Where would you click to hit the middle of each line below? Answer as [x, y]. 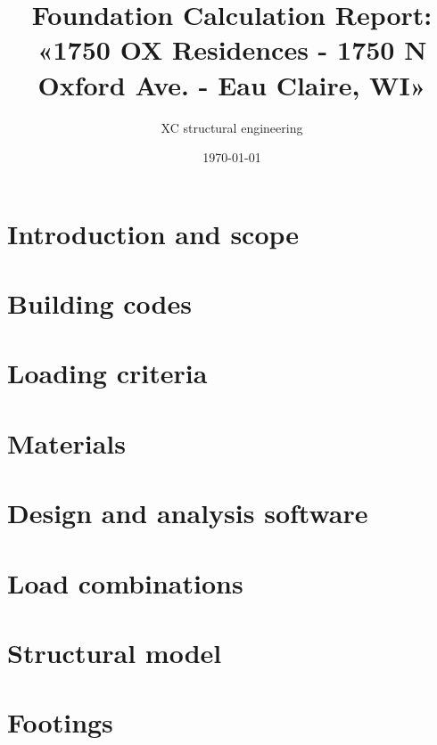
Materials [67, 442]
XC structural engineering [232, 127]
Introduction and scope [153, 233]
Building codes [99, 303]
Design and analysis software [188, 513]
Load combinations [125, 582]
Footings [60, 722]
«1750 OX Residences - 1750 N [232, 49]
